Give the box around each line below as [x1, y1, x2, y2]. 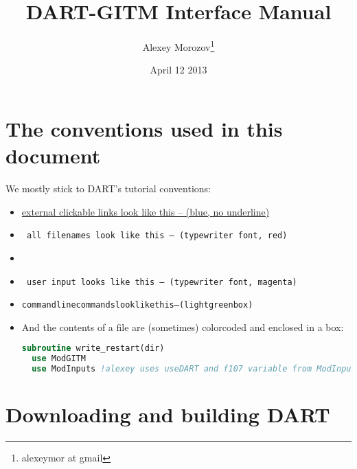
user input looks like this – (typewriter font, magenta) [26, 277, 297, 287]
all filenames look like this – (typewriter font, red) [26, 231, 288, 241]
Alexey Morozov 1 [142, 38, 215, 54]
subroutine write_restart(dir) [21, 343, 165, 354]
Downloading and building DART [5, 400, 330, 428]
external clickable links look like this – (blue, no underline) [21, 204, 270, 218]
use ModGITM [32, 354, 86, 364]
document [5, 141, 101, 170]
